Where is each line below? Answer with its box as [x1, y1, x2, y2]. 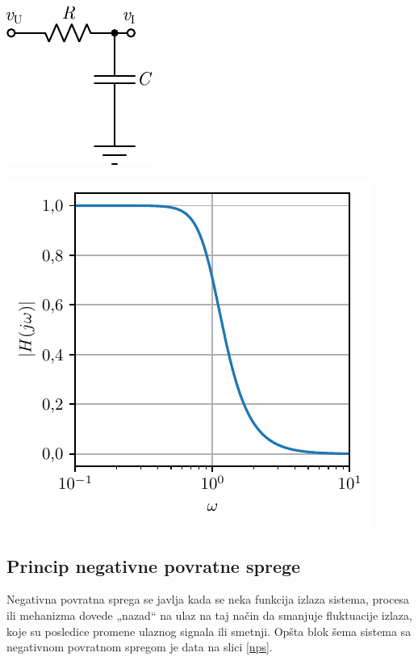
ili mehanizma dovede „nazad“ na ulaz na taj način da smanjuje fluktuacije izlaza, [6, 606, 412, 623]
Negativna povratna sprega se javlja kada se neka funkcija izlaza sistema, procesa [6, 591, 410, 608]
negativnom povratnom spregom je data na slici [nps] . [6, 638, 273, 655]
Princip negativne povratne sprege [6, 553, 301, 578]
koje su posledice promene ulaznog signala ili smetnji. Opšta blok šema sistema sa [6, 622, 412, 639]
